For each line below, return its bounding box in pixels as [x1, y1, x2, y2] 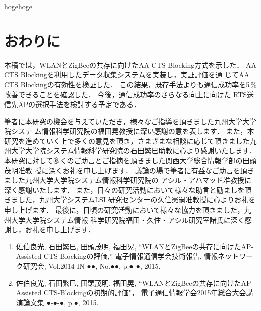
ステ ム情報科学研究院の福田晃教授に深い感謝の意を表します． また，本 [18, 126, 254, 136]
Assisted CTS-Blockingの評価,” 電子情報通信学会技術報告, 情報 [16, 251, 218, 261]
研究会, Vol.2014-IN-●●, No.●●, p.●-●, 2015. [23, 261, 161, 271]
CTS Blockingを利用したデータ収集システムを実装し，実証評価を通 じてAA [4, 69, 249, 80]
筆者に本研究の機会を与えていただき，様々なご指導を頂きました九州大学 [4, 116, 242, 126]
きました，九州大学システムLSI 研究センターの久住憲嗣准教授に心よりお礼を [4, 194, 256, 205]
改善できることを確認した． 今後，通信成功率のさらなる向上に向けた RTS [4, 89, 247, 99]
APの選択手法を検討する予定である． [18, 99, 141, 110]
